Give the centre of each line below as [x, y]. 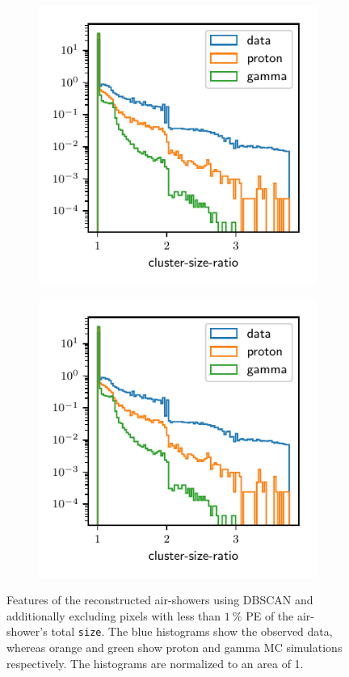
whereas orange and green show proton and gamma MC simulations [174, 648]
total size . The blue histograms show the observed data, [192, 631]
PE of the [270, 615]
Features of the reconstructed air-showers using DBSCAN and [160, 600]
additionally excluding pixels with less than [114, 615]
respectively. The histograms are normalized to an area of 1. [155, 663]
